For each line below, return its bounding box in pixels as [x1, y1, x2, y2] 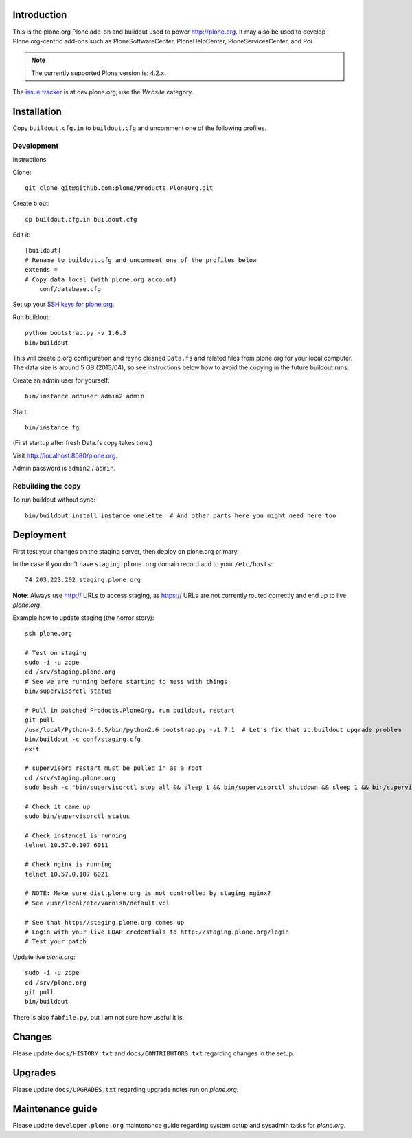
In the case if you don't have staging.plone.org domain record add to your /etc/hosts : [12, 559, 273, 568]
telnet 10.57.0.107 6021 [25, 870, 108, 878]
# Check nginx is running [25, 861, 113, 868]
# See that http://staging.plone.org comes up [25, 919, 185, 926]
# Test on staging [25, 649, 87, 656]
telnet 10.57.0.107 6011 [25, 841, 108, 849]
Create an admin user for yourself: [12, 376, 110, 385]
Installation [12, 105, 62, 117]
